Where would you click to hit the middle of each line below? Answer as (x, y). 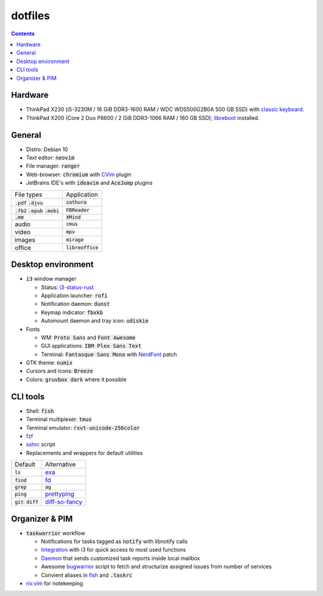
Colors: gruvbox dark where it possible (76, 379)
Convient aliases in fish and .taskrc (87, 575)
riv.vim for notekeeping (54, 583)
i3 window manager (51, 279)
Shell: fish (40, 411)
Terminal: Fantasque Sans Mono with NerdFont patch (109, 354)
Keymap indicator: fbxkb (72, 312)
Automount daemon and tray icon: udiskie (95, 321)
